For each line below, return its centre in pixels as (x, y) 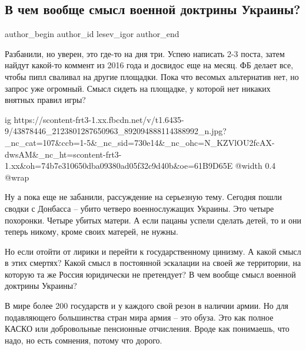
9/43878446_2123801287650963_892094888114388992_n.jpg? (116, 131)
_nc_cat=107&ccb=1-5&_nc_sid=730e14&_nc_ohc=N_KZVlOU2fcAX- (140, 142)
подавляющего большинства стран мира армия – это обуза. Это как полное (139, 317)
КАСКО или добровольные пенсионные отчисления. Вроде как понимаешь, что (147, 329)
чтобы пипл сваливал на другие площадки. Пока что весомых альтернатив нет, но (152, 76)
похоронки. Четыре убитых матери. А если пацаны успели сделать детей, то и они (153, 220)
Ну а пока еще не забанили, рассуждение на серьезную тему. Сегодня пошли (143, 197)
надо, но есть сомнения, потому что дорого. (84, 340)
